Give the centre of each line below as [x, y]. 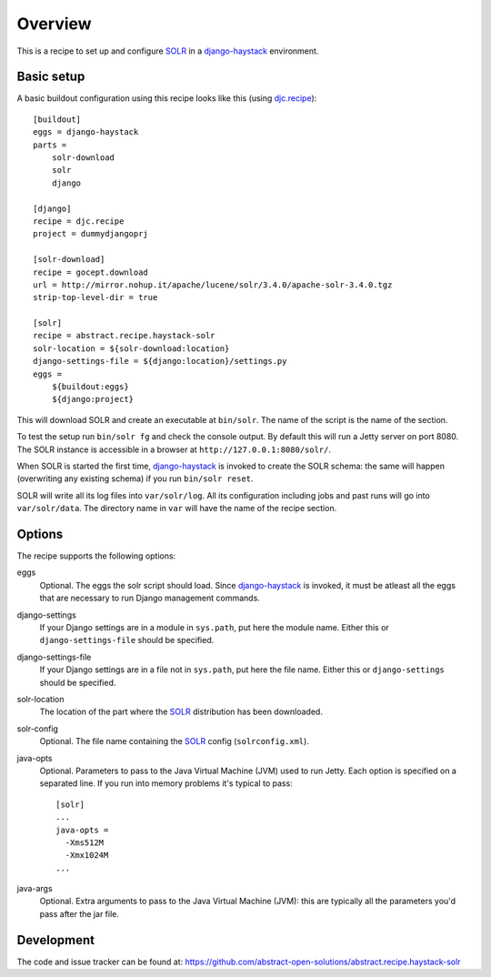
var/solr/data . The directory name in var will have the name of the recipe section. [177, 509]
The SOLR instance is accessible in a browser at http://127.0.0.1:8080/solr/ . [174, 449]
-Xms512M [85, 842]
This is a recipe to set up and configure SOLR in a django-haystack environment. [168, 51]
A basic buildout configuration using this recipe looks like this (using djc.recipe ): [167, 98]
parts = [50, 145]
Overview [54, 24]
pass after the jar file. [80, 913]
